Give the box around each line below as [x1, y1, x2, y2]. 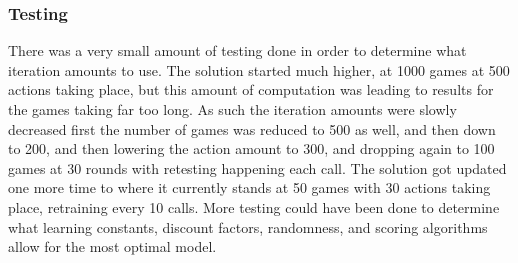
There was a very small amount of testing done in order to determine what [8, 40, 467, 61]
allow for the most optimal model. [8, 236, 217, 257]
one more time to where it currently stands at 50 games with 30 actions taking [8, 177, 491, 198]
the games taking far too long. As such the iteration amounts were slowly [8, 99, 457, 119]
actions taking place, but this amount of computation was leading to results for [8, 79, 494, 100]
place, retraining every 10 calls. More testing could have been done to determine [8, 196, 500, 217]
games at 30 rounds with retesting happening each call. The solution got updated [8, 157, 507, 178]
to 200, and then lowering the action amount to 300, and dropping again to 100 [8, 138, 495, 159]
